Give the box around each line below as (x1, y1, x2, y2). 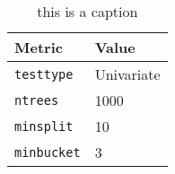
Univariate (94, 64, 161, 84)
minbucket (14, 144, 81, 160)
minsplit (14, 118, 74, 134)
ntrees (14, 92, 59, 108)
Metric (14, 37, 63, 57)
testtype (14, 66, 74, 82)
